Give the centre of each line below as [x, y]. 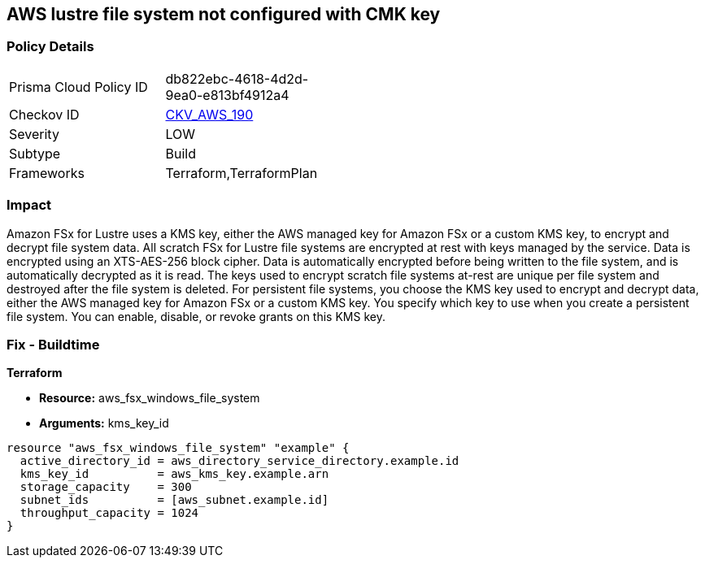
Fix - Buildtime [53, 344]
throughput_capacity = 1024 [109, 513]
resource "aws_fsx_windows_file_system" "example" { [178, 448]
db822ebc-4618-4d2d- [237, 78]
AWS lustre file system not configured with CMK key [224, 14]
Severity [34, 134]
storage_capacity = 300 [106, 487]
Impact [29, 205]
